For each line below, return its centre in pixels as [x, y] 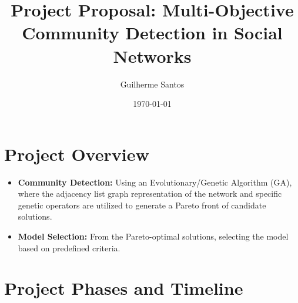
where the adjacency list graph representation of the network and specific [150, 193]
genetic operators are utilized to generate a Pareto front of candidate [142, 205]
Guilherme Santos [152, 84]
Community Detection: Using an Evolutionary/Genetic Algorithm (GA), [155, 182]
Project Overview [77, 154]
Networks [152, 55]
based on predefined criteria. [69, 248]
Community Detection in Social [152, 33]
